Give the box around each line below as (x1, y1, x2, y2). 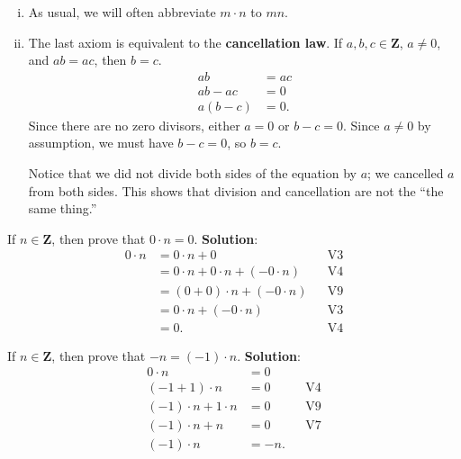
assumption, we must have (28, 133, 174, 152)
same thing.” (28, 199, 97, 218)
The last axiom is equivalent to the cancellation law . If (28, 32, 343, 51)
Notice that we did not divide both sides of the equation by (28, 164, 357, 183)
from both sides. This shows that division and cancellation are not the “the (28, 181, 444, 200)
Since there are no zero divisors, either (28, 115, 240, 134)
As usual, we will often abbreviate (28, 3, 216, 21)
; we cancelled (367, 164, 444, 183)
